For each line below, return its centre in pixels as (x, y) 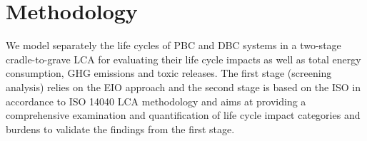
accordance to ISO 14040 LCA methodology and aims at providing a (156, 101)
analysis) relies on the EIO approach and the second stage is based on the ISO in (183, 87)
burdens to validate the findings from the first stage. (120, 129)
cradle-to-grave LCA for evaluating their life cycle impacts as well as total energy (183, 59)
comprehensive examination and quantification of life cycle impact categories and (183, 115)
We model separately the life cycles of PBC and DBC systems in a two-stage (174, 45)
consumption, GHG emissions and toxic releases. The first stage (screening (169, 73)
